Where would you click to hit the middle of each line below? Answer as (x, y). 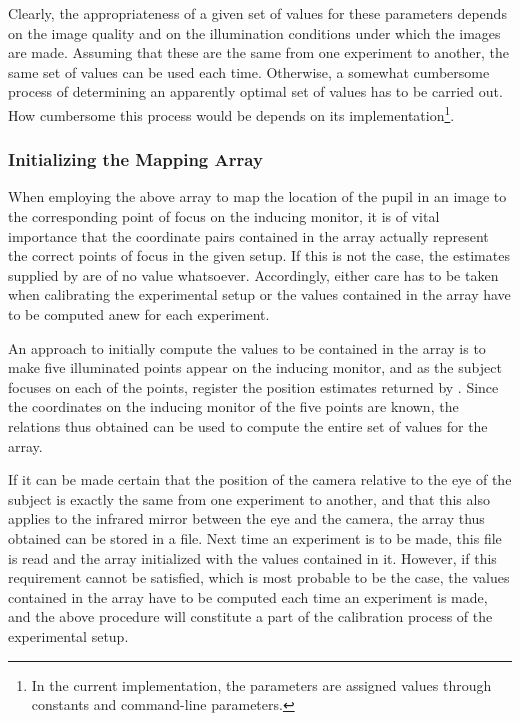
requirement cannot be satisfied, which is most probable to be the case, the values (259, 577)
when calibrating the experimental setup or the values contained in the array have (259, 294)
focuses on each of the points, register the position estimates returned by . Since (253, 386)
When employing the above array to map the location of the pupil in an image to (257, 196)
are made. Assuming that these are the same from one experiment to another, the (258, 52)
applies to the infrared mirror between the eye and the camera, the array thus (246, 518)
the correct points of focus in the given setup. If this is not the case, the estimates (259, 255)
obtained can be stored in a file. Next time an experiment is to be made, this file (255, 537)
